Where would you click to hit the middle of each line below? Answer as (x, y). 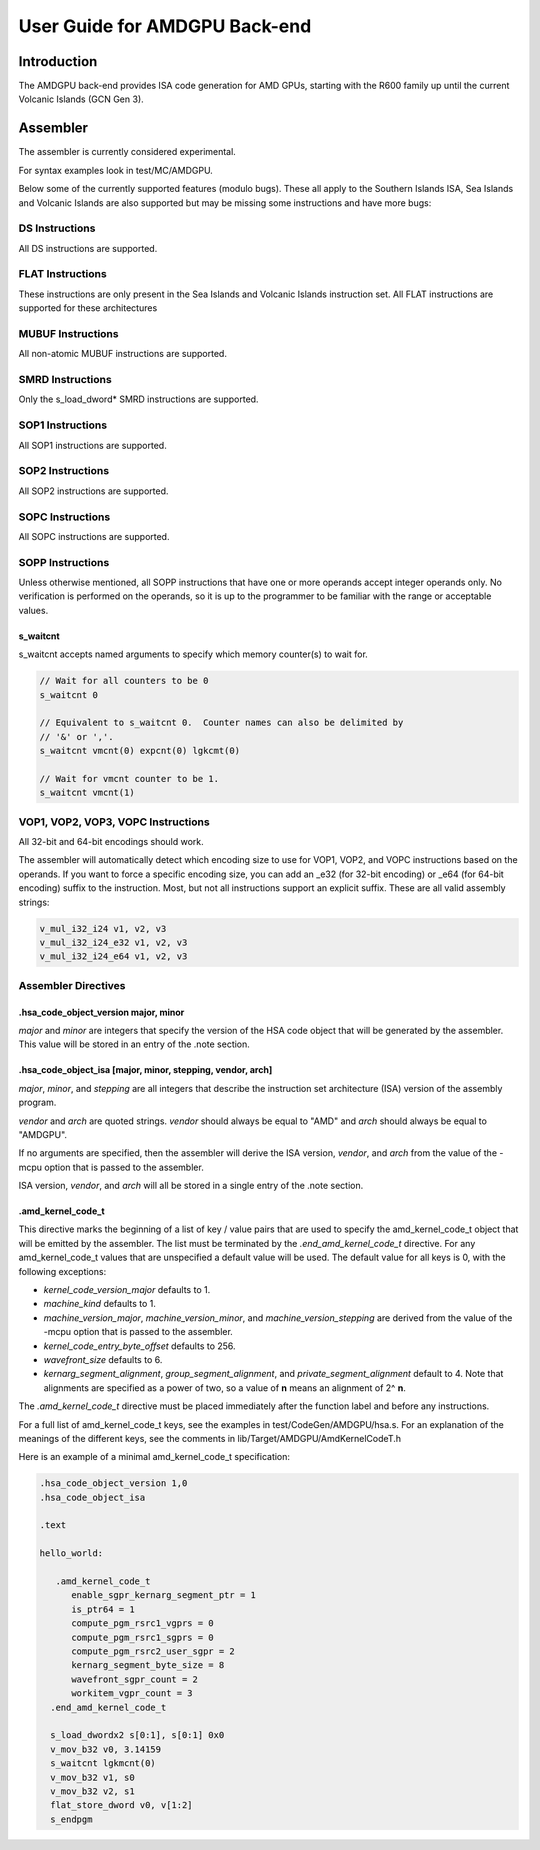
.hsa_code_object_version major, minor (101, 1012)
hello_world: (71, 1553)
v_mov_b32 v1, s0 (92, 1777)
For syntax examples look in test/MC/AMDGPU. (116, 170)
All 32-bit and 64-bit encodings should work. (111, 842)
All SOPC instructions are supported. (94, 536)
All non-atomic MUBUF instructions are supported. (122, 354)
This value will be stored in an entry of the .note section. (134, 1044)
